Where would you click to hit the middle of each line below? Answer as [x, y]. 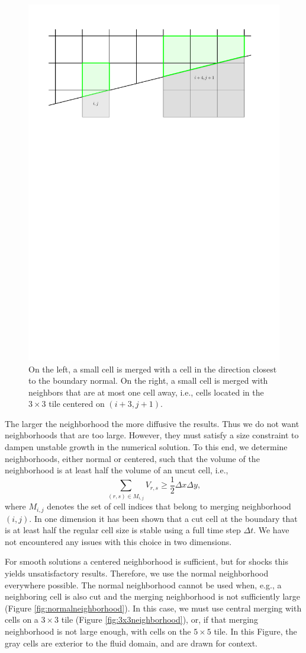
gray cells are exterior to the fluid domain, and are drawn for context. [131, 643]
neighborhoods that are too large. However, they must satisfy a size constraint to [152, 435]
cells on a [22, 619]
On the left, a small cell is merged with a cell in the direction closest [153, 369]
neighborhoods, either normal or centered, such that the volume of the [132, 458]
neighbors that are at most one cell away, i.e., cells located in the [146, 392]
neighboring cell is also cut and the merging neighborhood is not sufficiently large [153, 596]
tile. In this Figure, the [255, 631]
